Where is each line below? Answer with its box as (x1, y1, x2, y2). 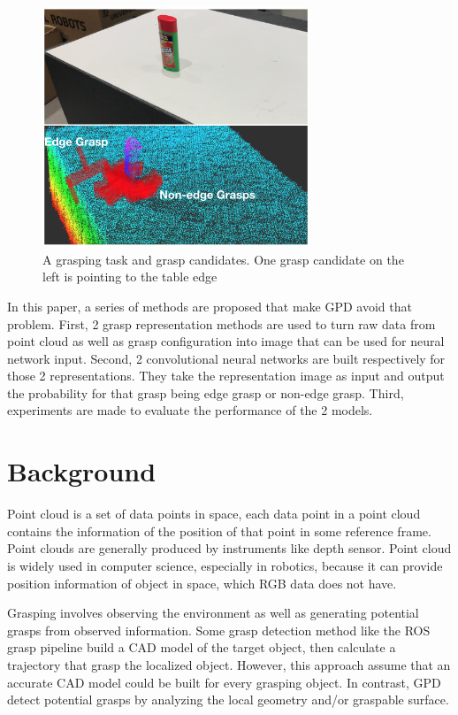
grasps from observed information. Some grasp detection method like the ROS (7, 620, 431, 639)
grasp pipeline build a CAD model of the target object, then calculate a (7, 638, 396, 657)
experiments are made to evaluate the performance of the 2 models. (7, 401, 373, 419)
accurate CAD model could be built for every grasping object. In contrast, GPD (7, 673, 441, 691)
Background (7, 453, 156, 489)
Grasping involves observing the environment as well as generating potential (7, 604, 419, 622)
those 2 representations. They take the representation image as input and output (7, 366, 445, 385)
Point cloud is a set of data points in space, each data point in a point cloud (7, 504, 421, 523)
